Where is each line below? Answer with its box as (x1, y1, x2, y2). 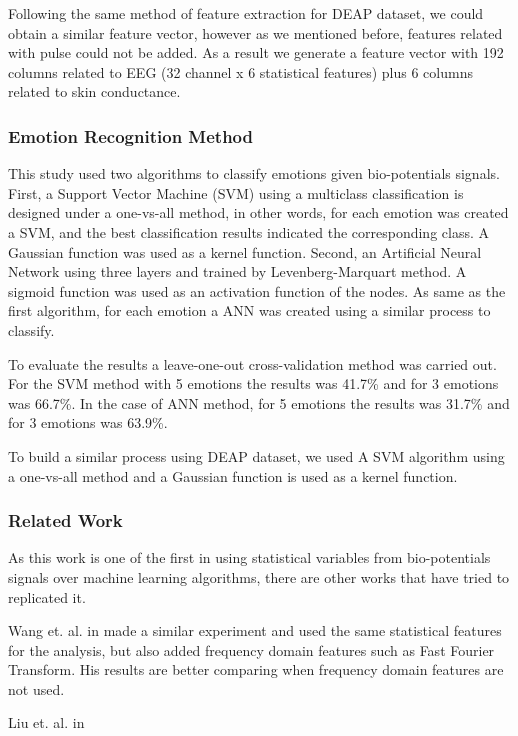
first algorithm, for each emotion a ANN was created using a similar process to (8, 300, 491, 321)
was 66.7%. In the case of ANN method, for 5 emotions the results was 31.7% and (8, 392, 510, 413)
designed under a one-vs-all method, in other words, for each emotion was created (8, 202, 509, 223)
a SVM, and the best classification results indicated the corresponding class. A (8, 221, 490, 242)
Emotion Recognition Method (8, 123, 253, 148)
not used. (8, 678, 65, 699)
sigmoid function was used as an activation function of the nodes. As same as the (8, 280, 506, 301)
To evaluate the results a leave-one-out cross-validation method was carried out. (8, 353, 497, 374)
